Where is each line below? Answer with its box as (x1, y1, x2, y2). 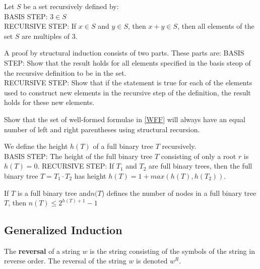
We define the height (4, 141, 68, 151)
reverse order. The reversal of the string (4, 255, 126, 266)
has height (74, 170, 106, 181)
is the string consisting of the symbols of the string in (90, 245, 255, 256)
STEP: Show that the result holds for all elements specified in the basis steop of (4, 57, 251, 68)
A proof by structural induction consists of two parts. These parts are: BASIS (4, 47, 244, 58)
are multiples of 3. (22, 30, 78, 41)
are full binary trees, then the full (149, 160, 252, 171)
